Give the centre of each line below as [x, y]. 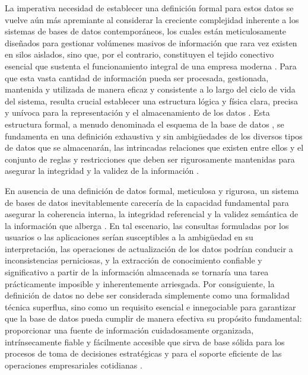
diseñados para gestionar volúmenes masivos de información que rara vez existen [151, 42]
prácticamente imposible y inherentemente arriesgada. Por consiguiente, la [140, 283]
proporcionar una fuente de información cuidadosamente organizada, [129, 330]
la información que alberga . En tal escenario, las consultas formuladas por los [147, 225]
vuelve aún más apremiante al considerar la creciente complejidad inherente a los [152, 19]
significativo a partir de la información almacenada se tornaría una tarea [137, 272]
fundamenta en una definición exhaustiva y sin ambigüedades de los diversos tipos [154, 136]
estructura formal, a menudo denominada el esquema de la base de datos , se [145, 124]
